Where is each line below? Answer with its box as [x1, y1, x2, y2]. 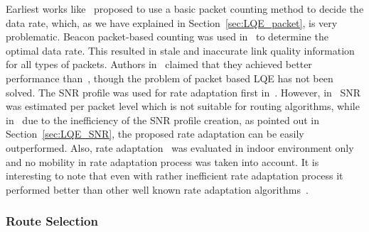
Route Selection [6, 212, 98, 230]
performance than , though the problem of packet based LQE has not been [6, 70, 333, 85]
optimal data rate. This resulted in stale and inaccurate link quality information [6, 43, 355, 57]
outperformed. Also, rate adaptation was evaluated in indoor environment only [6, 140, 354, 155]
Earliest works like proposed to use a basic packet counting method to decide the [6, 1, 364, 16]
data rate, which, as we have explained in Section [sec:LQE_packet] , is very [6, 15, 338, 30]
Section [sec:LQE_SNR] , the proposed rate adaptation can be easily [6, 126, 304, 141]
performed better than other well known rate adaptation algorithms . [6, 182, 309, 197]
